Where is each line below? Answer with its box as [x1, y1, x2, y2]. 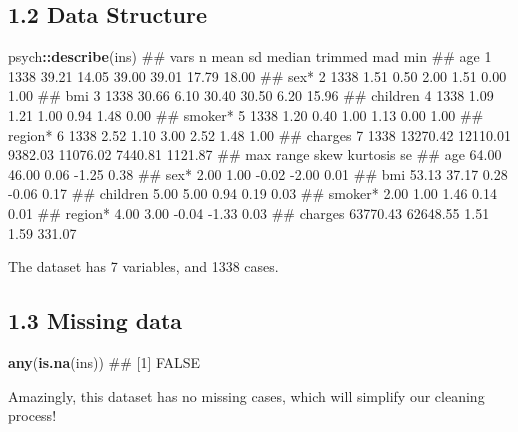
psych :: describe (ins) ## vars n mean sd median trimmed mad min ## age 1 [8, 46, 492, 67]
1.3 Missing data [8, 305, 183, 336]
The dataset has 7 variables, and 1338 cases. [8, 256, 279, 277]
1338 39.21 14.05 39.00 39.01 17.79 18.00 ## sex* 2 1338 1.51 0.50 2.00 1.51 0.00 [8, 65, 507, 86]
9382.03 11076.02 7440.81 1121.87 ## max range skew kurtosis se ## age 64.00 [8, 144, 502, 165]
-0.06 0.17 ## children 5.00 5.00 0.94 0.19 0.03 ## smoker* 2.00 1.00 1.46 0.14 [8, 183, 497, 204]
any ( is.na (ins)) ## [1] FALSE [8, 351, 201, 372]
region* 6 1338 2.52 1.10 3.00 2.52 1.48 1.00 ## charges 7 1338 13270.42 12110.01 [8, 124, 511, 145]
